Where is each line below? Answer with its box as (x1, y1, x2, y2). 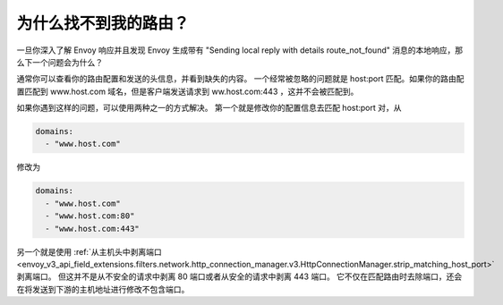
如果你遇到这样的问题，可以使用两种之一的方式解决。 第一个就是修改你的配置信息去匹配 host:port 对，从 (16, 103, 402, 114)
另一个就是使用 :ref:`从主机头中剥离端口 (16, 246, 162, 257)
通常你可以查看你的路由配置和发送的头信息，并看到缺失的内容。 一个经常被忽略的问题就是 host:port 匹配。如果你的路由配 (16, 73, 465, 84)
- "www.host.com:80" (45, 211, 135, 221)
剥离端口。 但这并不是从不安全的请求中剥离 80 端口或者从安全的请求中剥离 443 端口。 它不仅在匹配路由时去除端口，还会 (16, 271, 463, 282)
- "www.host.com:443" (45, 224, 141, 233)
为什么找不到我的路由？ (16, 13, 190, 33)
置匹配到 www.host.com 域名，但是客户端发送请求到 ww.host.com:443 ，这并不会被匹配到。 (16, 86, 359, 97)
